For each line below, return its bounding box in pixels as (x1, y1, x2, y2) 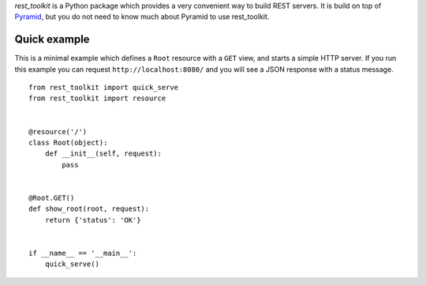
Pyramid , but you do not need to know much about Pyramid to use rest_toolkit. (14, 12, 270, 21)
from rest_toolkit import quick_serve (28, 83, 179, 92)
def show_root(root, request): (28, 204, 150, 213)
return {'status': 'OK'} (44, 216, 141, 224)
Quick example (14, 32, 90, 47)
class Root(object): (28, 138, 108, 148)
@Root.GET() (28, 193, 75, 202)
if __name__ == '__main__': (28, 249, 137, 257)
